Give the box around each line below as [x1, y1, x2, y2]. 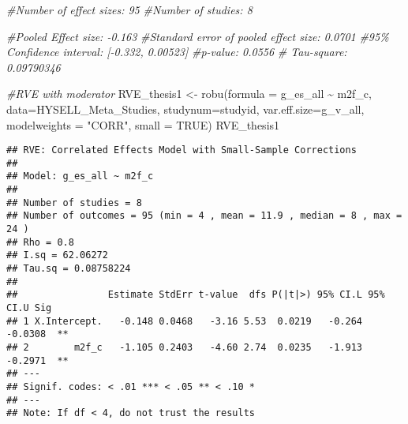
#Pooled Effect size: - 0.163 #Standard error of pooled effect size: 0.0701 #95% [6, 28, 389, 44]
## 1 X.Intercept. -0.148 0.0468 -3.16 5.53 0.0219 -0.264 [6, 315, 363, 327]
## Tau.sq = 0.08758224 [6, 263, 131, 275]
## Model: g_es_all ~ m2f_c [6, 171, 154, 182]
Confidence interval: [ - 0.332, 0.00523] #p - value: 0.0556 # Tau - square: [6, 43, 347, 60]
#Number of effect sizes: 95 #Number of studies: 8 [6, 2, 253, 17]
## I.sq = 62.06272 [6, 250, 108, 261]
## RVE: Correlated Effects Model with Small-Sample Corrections [6, 144, 357, 156]
